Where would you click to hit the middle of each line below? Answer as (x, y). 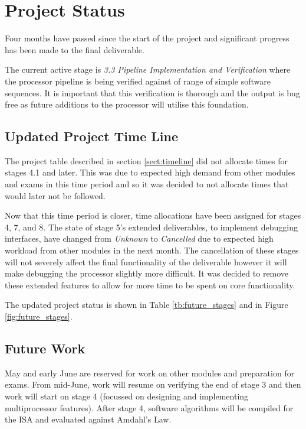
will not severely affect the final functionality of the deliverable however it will (146, 261)
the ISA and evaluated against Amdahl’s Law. (88, 419)
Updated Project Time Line (91, 136)
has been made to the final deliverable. (75, 49)
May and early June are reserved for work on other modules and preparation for (150, 373)
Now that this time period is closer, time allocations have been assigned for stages (153, 215)
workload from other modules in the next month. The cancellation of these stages (152, 250)
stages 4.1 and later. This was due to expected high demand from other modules (150, 172)
